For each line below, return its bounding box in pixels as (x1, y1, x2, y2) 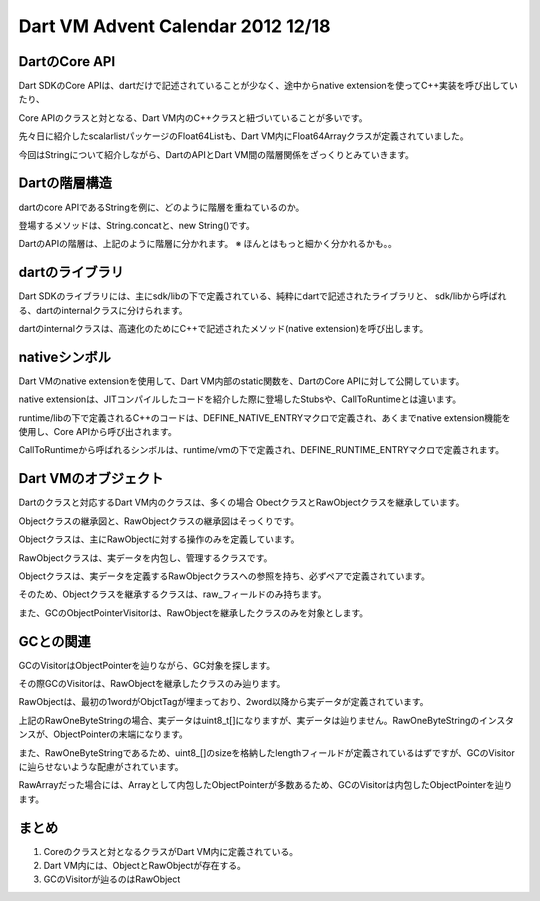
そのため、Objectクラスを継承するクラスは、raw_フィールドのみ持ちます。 (18, 588, 327, 600)
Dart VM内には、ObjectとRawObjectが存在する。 (43, 860, 247, 872)
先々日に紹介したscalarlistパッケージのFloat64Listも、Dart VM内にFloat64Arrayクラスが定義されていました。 (18, 130, 469, 142)
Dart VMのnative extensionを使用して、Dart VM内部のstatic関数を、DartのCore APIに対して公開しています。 (18, 375, 465, 387)
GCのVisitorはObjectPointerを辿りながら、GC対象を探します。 (18, 659, 276, 671)
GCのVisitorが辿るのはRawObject (43, 873, 181, 885)
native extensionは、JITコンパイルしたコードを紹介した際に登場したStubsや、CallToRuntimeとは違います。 (18, 393, 462, 405)
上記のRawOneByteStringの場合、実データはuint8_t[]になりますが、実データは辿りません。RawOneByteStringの (18, 714, 480, 726)
